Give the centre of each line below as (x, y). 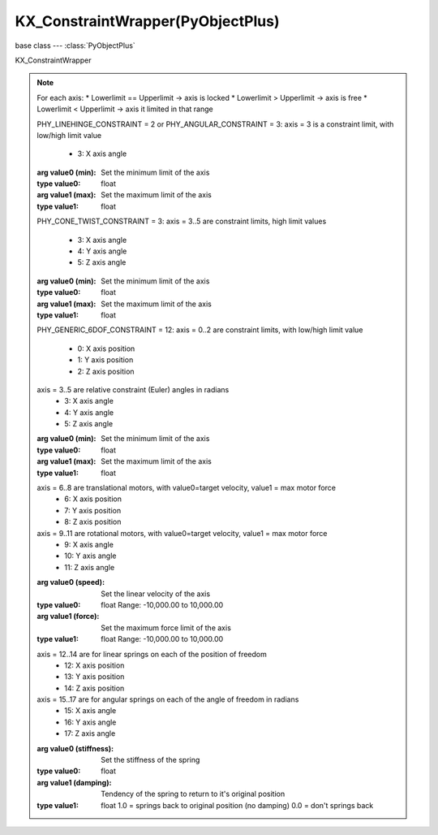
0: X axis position (106, 348)
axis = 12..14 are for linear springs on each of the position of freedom (152, 654)
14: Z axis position (94, 688)
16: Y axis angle (90, 722)
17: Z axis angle (90, 733)
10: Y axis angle (90, 556)
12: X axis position (94, 665)
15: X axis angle (90, 711)
